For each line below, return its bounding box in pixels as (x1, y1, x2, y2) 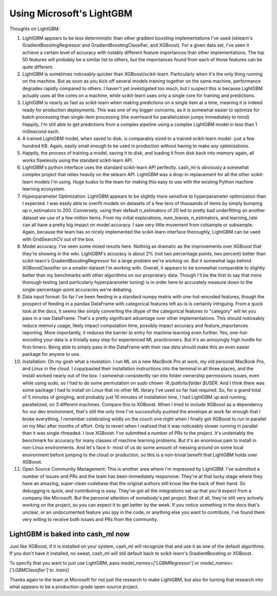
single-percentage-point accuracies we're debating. (22, 286, 133, 293)
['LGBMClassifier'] (9, 567, 49, 573)
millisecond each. (22, 128, 60, 134)
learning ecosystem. (22, 186, 66, 192)
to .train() (49, 567, 69, 573)
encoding (22, 337, 43, 343)
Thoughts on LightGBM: (9, 26, 60, 32)
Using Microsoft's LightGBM (9, 8, 133, 19)
